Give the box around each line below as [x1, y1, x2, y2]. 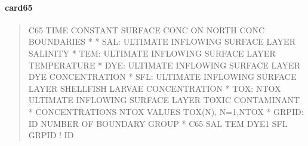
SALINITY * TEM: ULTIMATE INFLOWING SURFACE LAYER [28, 46, 276, 59]
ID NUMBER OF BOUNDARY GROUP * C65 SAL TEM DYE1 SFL [28, 117, 288, 129]
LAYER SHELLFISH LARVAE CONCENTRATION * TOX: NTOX [28, 82, 281, 94]
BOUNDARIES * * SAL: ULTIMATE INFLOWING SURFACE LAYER [28, 35, 295, 48]
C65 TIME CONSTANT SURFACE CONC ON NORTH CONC [28, 23, 265, 36]
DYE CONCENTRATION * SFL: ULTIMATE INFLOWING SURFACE [28, 70, 297, 83]
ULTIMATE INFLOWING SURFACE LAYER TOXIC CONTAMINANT [28, 94, 300, 106]
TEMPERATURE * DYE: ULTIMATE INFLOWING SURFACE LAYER [28, 58, 300, 71]
